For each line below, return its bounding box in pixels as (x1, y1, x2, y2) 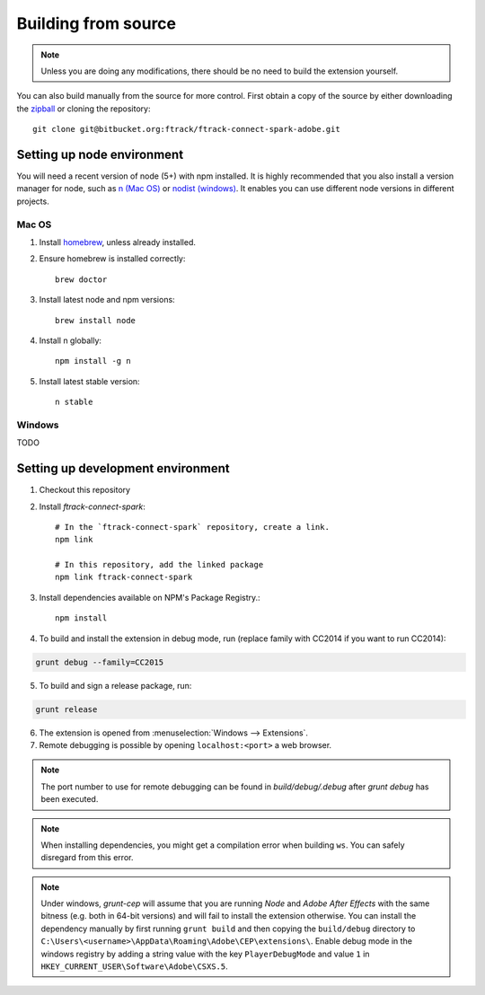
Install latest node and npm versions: (39, 295, 175, 305)
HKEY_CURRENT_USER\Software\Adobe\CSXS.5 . (40, 961, 228, 972)
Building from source (16, 13, 177, 33)
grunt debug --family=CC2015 (35, 656, 164, 667)
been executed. (40, 794, 99, 805)
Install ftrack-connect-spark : (39, 501, 145, 512)
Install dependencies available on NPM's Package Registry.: (39, 592, 260, 603)
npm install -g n (55, 356, 131, 366)
